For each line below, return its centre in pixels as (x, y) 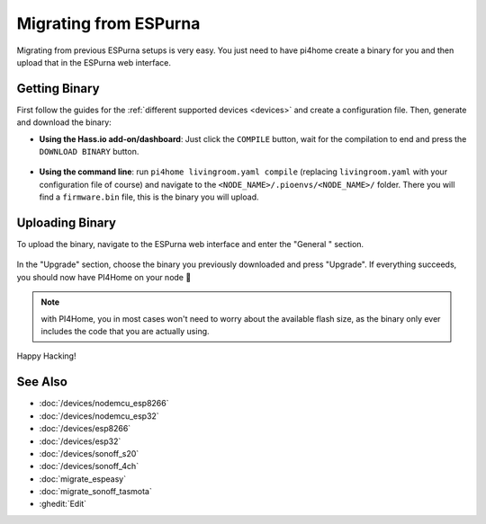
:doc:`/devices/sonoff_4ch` (89, 466)
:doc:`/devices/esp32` (80, 441)
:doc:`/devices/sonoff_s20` (89, 453)
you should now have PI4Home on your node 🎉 (104, 277)
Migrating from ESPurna (108, 23)
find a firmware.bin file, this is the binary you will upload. (149, 197)
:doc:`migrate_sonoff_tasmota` (95, 492)
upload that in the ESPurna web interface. (94, 62)
